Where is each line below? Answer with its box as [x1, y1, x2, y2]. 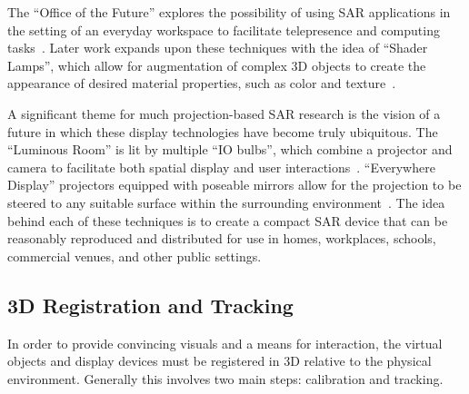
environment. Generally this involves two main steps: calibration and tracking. [7, 369, 444, 388]
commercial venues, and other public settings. [7, 246, 262, 265]
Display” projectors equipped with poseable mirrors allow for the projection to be [7, 175, 462, 194]
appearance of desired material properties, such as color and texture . [7, 74, 396, 93]
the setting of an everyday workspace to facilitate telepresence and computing [7, 20, 440, 39]
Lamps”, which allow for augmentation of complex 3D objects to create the [7, 55, 426, 74]
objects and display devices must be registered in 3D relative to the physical [7, 351, 432, 370]
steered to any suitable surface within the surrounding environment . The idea [7, 192, 445, 212]
